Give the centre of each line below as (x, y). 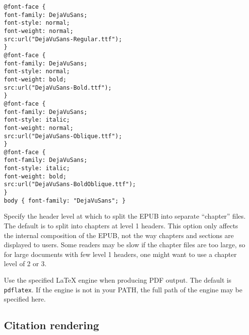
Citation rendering (51, 325)
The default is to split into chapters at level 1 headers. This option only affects (121, 225)
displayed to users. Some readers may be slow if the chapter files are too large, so (124, 245)
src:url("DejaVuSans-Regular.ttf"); (63, 39)
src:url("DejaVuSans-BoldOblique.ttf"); (70, 184)
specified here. (25, 299)
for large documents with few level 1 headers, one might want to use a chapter (120, 254)
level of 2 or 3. (25, 263)
